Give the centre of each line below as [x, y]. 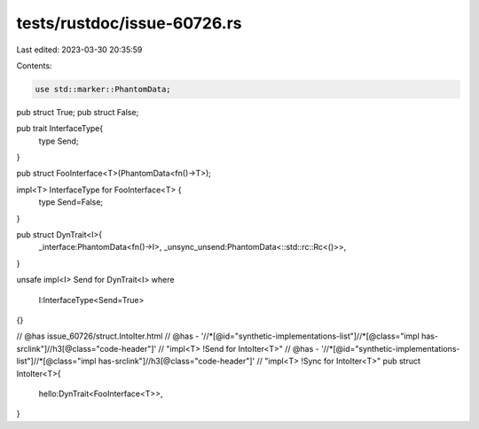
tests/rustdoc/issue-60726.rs [129, 23]
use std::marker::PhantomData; [103, 89]
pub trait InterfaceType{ [60, 129]
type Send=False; [71, 202]
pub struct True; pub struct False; [78, 112]
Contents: [34, 66]
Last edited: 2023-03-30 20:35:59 [79, 50]
